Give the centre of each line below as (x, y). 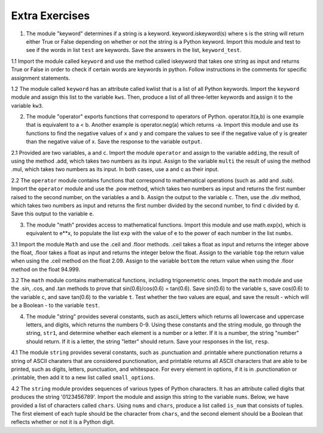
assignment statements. (41, 78)
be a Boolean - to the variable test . (55, 306)
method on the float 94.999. (46, 269)
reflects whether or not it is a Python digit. (63, 422)
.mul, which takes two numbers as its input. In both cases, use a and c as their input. (115, 169)
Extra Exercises (50, 16)
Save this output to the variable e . (53, 214)
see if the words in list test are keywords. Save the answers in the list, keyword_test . (134, 50)
